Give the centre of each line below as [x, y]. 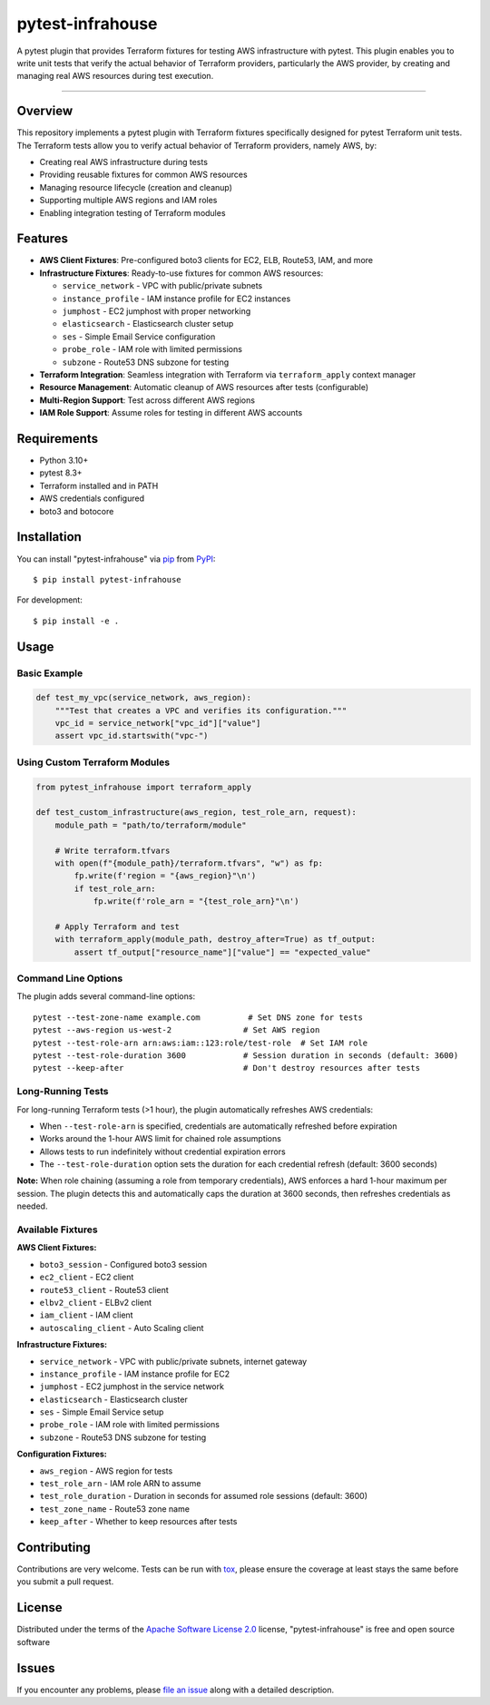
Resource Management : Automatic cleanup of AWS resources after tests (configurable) [204, 387]
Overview [45, 111]
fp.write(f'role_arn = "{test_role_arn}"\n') [196, 901]
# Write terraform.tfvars [113, 850]
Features [42, 239]
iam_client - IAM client [86, 1315]
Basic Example [50, 673]
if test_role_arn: [115, 888]
